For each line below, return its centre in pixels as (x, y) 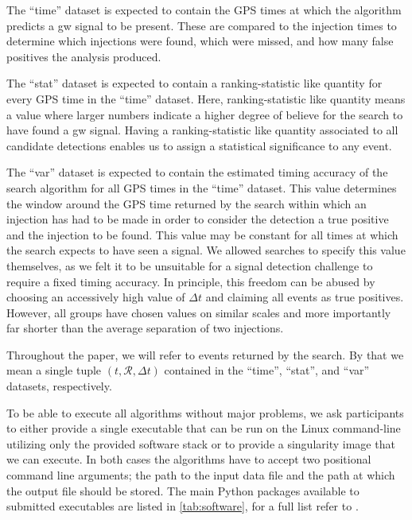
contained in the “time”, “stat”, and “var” (267, 370)
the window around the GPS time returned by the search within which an (187, 203)
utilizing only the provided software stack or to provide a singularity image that (201, 443)
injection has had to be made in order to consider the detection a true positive (198, 219)
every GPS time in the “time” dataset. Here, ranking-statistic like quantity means (206, 98)
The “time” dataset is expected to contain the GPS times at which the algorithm (204, 10)
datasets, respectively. (59, 386)
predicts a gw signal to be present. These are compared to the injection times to (202, 25)
